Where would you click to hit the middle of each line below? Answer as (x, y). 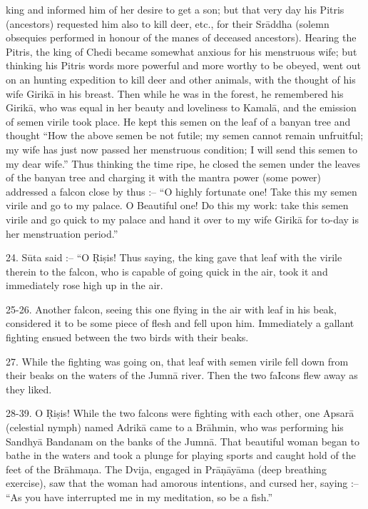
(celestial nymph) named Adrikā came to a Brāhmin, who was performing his (175, 427)
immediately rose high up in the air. (85, 285)
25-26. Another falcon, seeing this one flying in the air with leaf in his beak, (171, 309)
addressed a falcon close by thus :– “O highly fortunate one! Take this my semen (182, 191)
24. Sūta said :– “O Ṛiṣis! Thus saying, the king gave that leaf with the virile (174, 257)
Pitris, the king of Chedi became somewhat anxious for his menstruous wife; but (182, 51)
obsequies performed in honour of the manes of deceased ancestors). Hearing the (181, 37)
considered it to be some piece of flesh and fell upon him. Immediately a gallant (180, 323)
